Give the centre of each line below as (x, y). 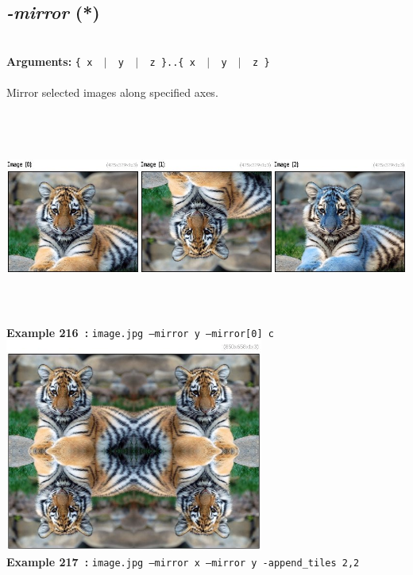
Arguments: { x (50, 61)
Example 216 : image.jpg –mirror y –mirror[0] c (140, 332)
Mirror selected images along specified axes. (112, 92)
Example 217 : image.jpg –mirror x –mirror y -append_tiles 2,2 (183, 561)
